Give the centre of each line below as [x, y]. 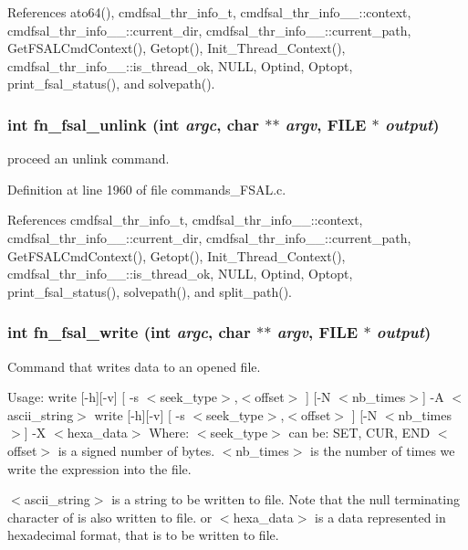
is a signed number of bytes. [136, 450]
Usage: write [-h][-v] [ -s [73, 397]
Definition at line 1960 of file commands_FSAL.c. [147, 189]
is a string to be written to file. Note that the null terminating [286, 499]
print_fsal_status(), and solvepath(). [111, 84]
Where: [169, 433]
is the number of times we [383, 450]
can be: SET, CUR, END [359, 433]
